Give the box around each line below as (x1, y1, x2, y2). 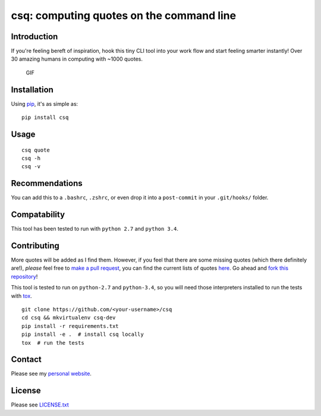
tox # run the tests (21, 339, 84, 346)
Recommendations (11, 178, 83, 188)
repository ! (11, 273, 38, 280)
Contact (11, 354, 42, 365)
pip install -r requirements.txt (21, 323, 119, 329)
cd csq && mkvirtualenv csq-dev (21, 314, 116, 321)
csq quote (21, 146, 50, 153)
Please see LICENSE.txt (11, 401, 70, 408)
